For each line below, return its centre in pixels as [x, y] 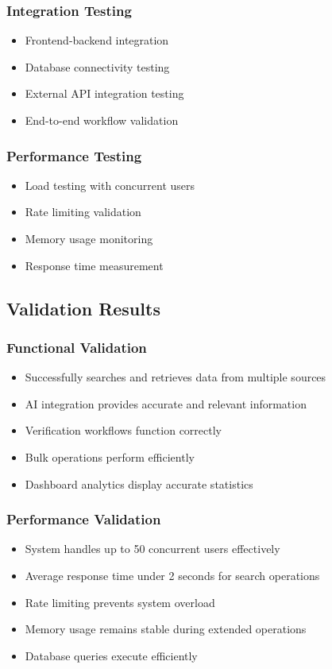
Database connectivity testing [97, 66]
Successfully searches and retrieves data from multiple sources [176, 377]
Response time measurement [94, 265]
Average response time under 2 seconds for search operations [172, 575]
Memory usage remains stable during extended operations [166, 629]
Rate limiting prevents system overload [120, 602]
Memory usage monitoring [89, 238]
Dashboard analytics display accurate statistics [139, 483]
